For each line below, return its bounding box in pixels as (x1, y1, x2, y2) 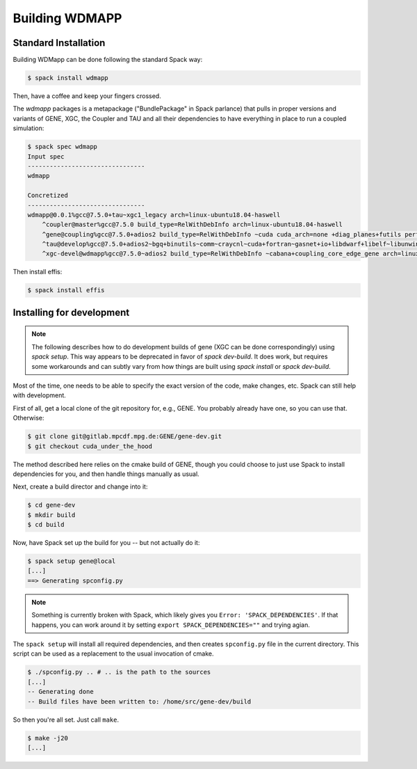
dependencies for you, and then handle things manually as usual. (13, 470, 199, 478)
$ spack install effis (27, 286, 105, 294)
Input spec (27, 152, 65, 160)
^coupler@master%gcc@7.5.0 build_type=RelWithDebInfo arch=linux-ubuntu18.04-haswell (42, 221, 343, 229)
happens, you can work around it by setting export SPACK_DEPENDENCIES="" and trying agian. (31, 620, 311, 629)
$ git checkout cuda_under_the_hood (27, 442, 153, 450)
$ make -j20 (27, 734, 69, 742)
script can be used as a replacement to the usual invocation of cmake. (13, 649, 214, 658)
